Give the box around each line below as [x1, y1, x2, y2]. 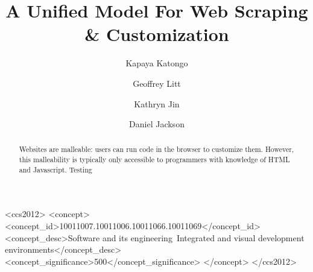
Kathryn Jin [134, 97, 180, 110]
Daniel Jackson [129, 118, 185, 130]
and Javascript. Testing [19, 164, 92, 174]
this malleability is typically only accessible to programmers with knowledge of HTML [19, 154, 290, 165]
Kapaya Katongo [125, 57, 188, 69]
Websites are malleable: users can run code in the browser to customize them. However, [19, 144, 294, 154]
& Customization [84, 22, 229, 46]
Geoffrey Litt [133, 77, 181, 89]
